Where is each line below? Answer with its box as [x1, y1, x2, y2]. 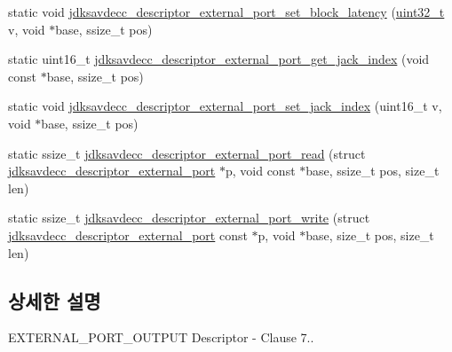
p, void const [225, 161, 296, 180]
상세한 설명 [8, 286, 101, 314]
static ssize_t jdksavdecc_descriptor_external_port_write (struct [8, 208, 370, 227]
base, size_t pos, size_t [305, 225, 434, 244]
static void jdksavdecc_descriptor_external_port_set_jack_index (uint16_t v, [8, 97, 442, 115]
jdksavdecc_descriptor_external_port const [8, 225, 248, 244]
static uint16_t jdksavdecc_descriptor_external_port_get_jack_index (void [8, 50, 430, 68]
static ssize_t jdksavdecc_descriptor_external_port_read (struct [8, 144, 366, 162]
